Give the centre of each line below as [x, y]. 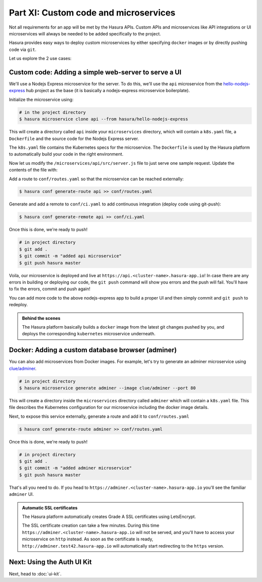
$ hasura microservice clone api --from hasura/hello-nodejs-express [104, 119]
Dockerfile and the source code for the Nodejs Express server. [74, 139]
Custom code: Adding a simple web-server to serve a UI [95, 72]
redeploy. [18, 305]
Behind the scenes [41, 318]
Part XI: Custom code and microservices [92, 13]
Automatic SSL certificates [50, 508]
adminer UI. [21, 494]
